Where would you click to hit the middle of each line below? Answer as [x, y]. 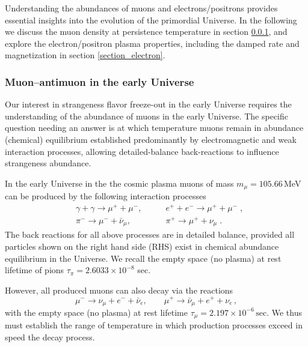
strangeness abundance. [48, 163]
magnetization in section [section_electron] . [85, 55]
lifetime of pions [35, 270]
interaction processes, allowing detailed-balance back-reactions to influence [142, 151]
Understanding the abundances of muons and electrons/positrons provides [141, 8]
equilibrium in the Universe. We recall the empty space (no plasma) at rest [143, 258]
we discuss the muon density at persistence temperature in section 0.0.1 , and [146, 32]
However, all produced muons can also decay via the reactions [119, 290]
